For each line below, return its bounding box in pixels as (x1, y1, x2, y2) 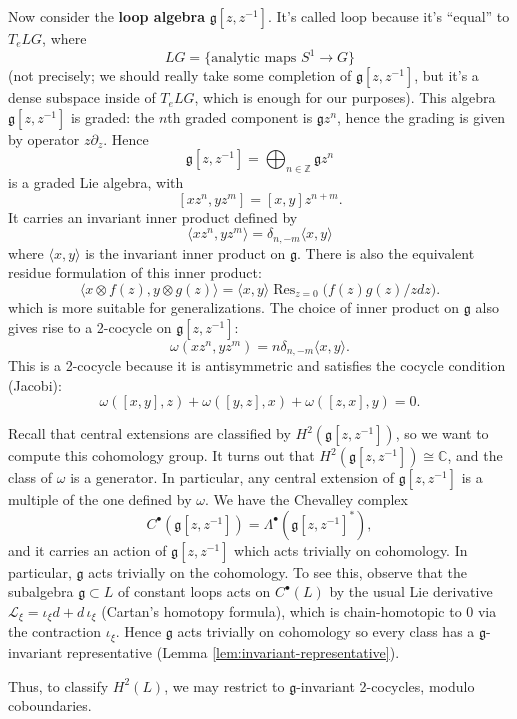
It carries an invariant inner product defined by (8, 206, 298, 227)
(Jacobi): (8, 374, 62, 395)
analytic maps (211, 51, 297, 66)
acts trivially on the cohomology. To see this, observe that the (88, 561, 468, 582)
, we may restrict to (164, 675, 285, 696)
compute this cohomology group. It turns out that (8, 445, 315, 466)
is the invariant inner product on (85, 242, 286, 263)
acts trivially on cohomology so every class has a (177, 621, 475, 642)
